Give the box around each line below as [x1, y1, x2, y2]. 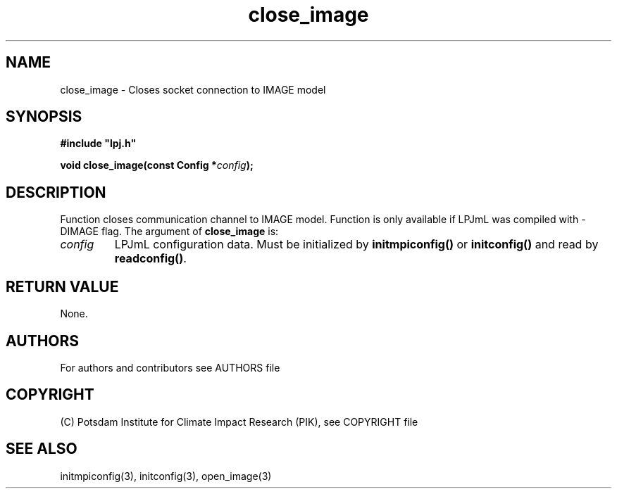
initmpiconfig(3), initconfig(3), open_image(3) [60, 469, 272, 482]
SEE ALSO [6, 440, 77, 458]
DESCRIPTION [6, 183, 106, 201]
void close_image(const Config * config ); [60, 159, 254, 172]
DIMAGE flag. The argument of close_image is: [60, 225, 279, 238]
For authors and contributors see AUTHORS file [60, 361, 280, 374]
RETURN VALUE [6, 277, 119, 296]
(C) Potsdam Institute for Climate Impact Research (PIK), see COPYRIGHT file [60, 415, 418, 428]
